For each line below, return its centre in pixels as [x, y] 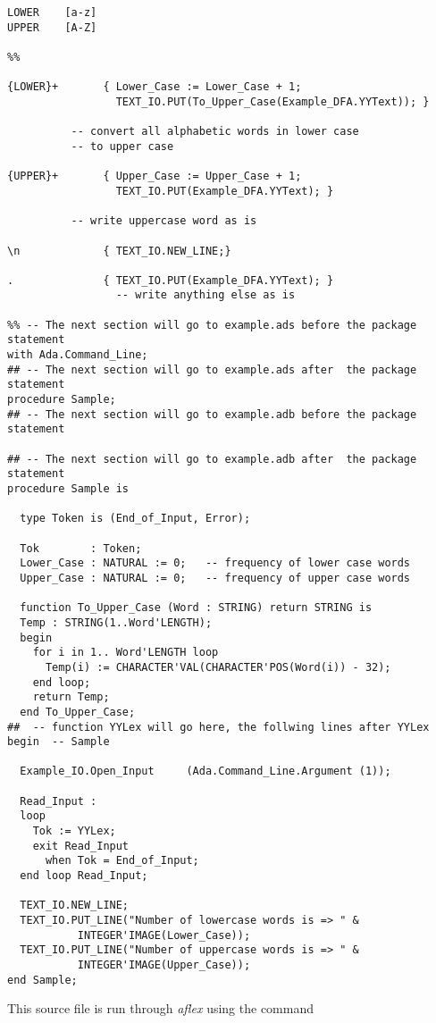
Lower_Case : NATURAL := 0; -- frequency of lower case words [215, 563]
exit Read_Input [81, 846]
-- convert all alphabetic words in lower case [215, 132]
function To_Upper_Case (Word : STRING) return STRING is [196, 608]
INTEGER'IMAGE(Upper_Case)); [164, 965]
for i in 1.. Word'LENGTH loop [126, 653]
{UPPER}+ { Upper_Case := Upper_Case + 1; [155, 176]
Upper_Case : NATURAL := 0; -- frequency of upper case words [215, 578]
